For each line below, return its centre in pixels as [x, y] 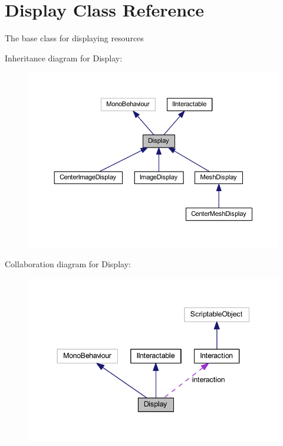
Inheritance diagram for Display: [64, 58]
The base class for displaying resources [74, 38]
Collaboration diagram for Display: [68, 263]
